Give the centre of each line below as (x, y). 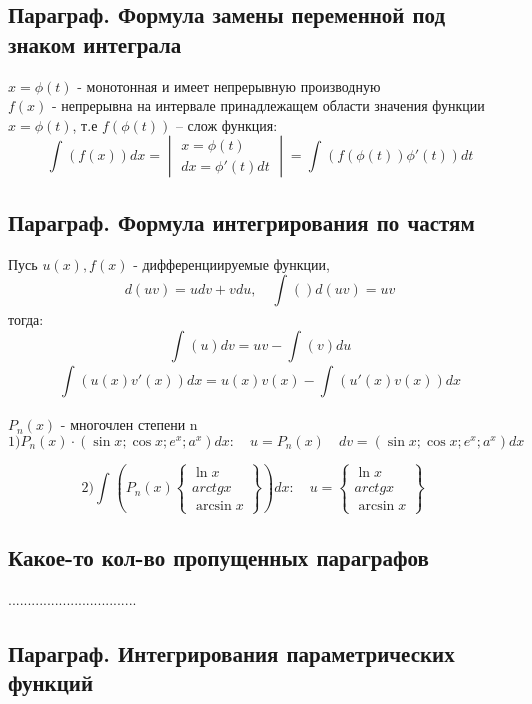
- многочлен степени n (129, 424)
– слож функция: (226, 124)
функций (51, 681)
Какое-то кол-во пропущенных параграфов (218, 556)
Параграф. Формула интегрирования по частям (241, 221)
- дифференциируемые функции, (231, 263)
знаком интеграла (95, 43)
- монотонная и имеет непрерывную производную (229, 85)
